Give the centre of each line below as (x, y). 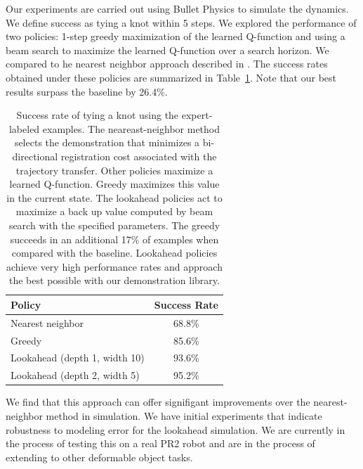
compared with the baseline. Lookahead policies (114, 253)
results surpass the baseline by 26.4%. (87, 91)
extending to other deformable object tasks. (99, 457)
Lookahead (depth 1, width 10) (78, 358)
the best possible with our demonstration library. (114, 280)
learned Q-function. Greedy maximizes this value (114, 184)
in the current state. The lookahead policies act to (114, 197)
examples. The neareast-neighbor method (131, 128)
